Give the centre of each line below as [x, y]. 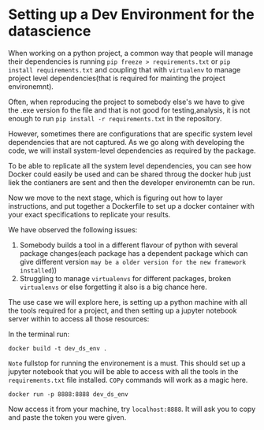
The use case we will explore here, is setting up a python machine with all [128, 302]
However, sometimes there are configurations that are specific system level [131, 133]
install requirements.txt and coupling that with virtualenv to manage [125, 69]
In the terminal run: [39, 334]
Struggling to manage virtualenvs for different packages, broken [125, 278]
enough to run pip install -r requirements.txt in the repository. [115, 118]
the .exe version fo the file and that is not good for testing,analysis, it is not [129, 110]
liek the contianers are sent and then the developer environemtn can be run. [132, 182]
